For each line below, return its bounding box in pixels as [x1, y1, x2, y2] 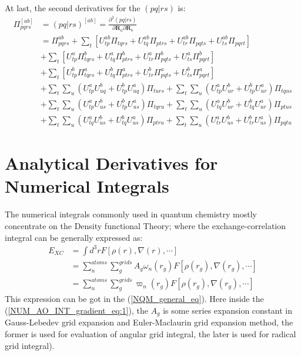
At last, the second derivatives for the [5, 2, 141, 14]
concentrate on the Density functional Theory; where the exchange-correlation [5, 219, 286, 231]
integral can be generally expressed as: [5, 231, 143, 243]
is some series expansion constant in [163, 304, 293, 316]
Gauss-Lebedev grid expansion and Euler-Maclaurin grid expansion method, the [5, 316, 293, 328]
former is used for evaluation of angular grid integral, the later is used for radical [5, 327, 296, 340]
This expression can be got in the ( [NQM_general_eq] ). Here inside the [5, 293, 264, 305]
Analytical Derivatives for [5, 151, 218, 175]
